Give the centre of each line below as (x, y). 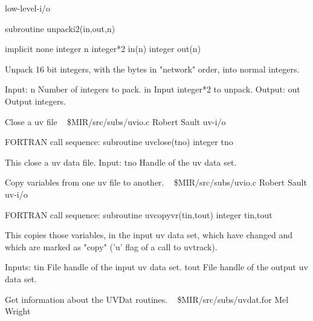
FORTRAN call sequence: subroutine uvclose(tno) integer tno (119, 142)
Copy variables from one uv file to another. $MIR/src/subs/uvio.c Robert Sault (156, 182)
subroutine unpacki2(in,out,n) (60, 28)
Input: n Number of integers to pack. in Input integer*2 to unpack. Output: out (153, 89)
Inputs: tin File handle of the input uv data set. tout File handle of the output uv (156, 267)
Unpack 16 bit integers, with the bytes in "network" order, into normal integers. (152, 69)
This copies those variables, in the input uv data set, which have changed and (149, 235)
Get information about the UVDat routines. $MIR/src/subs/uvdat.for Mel (147, 299)
